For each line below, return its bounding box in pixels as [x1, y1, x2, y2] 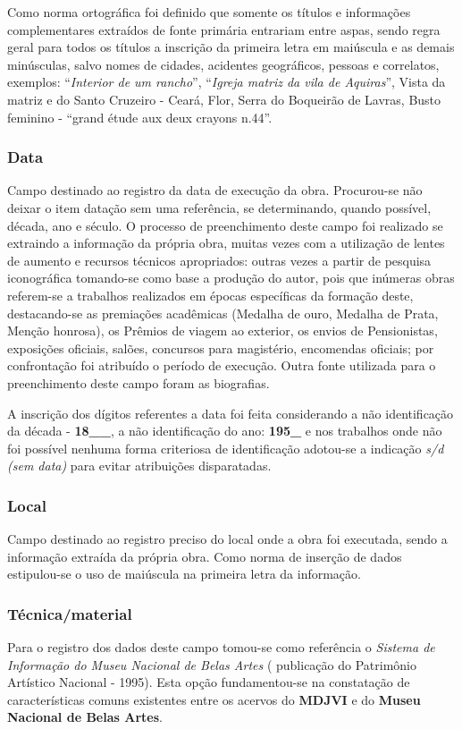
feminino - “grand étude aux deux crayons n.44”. [7, 107, 273, 126]
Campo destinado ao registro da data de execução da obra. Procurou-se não [7, 181, 423, 199]
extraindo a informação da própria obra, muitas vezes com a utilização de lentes [7, 233, 445, 252]
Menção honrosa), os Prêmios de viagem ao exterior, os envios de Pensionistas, [7, 321, 438, 340]
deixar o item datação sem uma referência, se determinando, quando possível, [7, 198, 432, 216]
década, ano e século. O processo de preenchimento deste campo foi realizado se [7, 216, 443, 234]
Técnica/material [7, 602, 132, 624]
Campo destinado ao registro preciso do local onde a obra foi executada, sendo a [7, 530, 448, 548]
